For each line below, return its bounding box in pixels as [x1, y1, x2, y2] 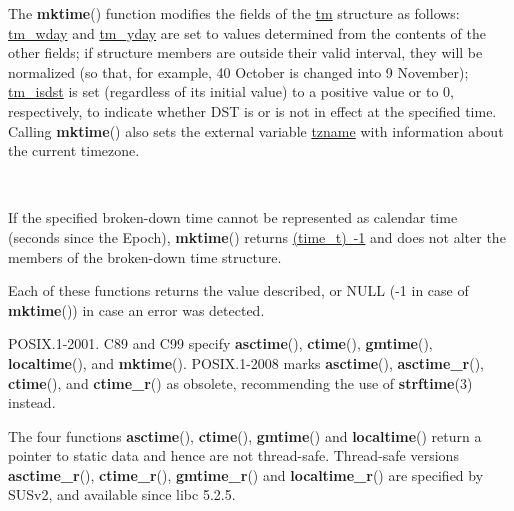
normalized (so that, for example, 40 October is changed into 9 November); [8, 61, 469, 82]
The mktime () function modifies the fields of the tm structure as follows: [8, 3, 460, 23]
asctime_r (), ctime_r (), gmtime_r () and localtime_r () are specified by [8, 464, 484, 485]
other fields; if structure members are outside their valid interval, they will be [8, 42, 483, 63]
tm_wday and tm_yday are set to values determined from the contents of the [8, 22, 486, 43]
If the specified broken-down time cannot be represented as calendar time [8, 207, 458, 228]
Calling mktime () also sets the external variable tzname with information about [8, 120, 504, 141]
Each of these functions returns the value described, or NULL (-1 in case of [8, 280, 469, 301]
